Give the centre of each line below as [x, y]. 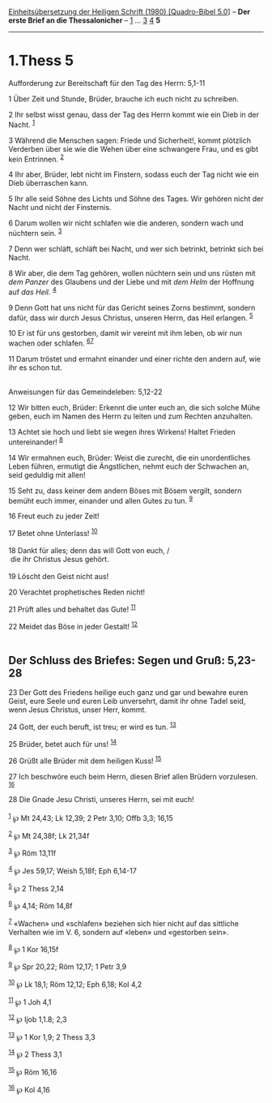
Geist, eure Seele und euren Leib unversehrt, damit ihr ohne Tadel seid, [127, 701]
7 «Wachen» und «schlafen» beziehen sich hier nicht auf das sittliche [124, 922]
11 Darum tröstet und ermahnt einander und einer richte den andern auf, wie [135, 358]
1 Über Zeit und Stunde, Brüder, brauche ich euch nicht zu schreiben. [123, 99]
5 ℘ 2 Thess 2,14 [36, 887]
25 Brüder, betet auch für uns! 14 [63, 743]
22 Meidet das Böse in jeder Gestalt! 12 [73, 625]
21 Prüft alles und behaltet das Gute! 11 [72, 608]
